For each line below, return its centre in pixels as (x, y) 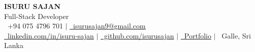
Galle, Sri (236, 35)
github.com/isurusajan (139, 35)
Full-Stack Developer (37, 16)
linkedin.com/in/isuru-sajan (51, 35)
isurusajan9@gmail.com (109, 26)
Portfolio (198, 35)
